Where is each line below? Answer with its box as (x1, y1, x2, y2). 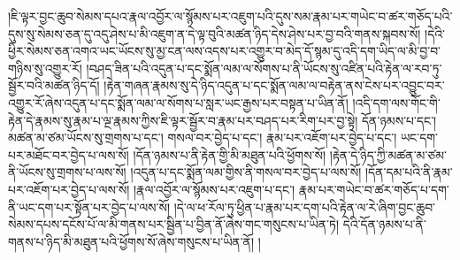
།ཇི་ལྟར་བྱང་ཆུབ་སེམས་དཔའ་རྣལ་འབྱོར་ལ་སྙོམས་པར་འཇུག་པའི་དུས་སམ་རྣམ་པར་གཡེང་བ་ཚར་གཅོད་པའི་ (8, 7, 453, 25)
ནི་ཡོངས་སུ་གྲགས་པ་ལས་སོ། (8, 163, 126, 181)
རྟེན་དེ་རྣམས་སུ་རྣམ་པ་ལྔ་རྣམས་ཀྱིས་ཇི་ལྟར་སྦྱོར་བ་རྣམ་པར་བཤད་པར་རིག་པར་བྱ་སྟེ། (8, 111, 358, 129)
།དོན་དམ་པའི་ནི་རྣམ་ (364, 163, 453, 181)
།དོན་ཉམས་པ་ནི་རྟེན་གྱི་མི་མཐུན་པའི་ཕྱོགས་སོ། (133, 145, 326, 164)
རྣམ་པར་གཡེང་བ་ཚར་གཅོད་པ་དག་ (298, 180, 449, 198)
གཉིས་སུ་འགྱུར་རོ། (8, 58, 82, 77)
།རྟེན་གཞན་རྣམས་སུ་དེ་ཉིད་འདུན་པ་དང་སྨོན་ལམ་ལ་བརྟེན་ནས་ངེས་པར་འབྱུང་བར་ (103, 76, 445, 95)
